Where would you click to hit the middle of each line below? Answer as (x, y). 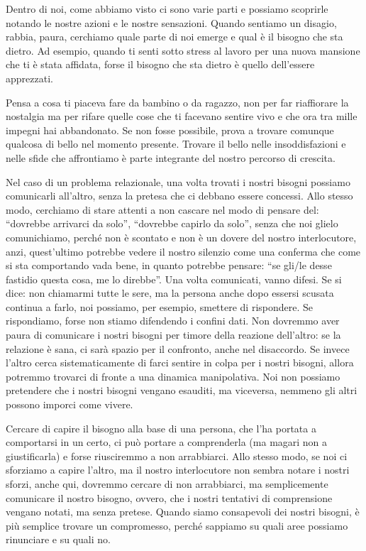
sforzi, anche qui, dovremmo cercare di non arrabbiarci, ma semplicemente (167, 484)
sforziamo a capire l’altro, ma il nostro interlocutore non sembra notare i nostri (178, 470)
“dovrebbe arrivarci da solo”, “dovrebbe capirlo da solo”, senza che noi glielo (172, 223)
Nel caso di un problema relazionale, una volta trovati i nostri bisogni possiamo (178, 181)
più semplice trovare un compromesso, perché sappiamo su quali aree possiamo (177, 525)
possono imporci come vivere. (70, 404)
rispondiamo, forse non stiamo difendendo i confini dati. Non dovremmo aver (173, 321)
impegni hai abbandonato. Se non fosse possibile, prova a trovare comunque (170, 130)
